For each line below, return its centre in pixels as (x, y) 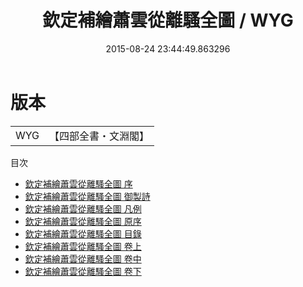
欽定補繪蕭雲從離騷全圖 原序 (83, 221)
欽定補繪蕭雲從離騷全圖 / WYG (168, 20)
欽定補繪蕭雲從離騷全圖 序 (78, 183)
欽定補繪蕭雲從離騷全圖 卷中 (83, 258)
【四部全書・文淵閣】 (99, 136)
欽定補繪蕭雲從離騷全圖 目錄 (83, 233)
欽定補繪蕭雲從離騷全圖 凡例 (83, 208)
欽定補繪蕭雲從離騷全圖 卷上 (83, 246)
